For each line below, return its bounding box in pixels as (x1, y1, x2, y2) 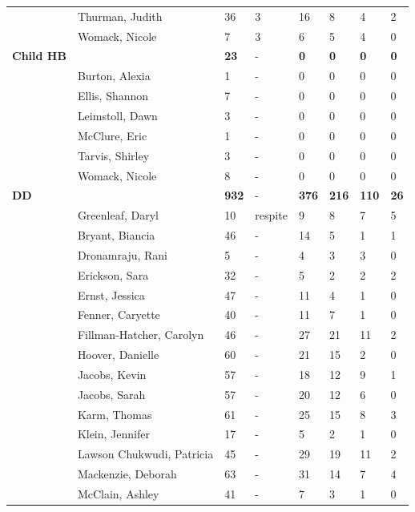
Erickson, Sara (77, 266, 149, 283)
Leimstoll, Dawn (77, 107, 158, 123)
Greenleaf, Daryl (77, 207, 159, 224)
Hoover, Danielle (77, 346, 159, 363)
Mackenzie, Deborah (77, 466, 177, 482)
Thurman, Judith (77, 7, 163, 24)
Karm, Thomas (77, 405, 152, 422)
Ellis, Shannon (77, 87, 149, 104)
